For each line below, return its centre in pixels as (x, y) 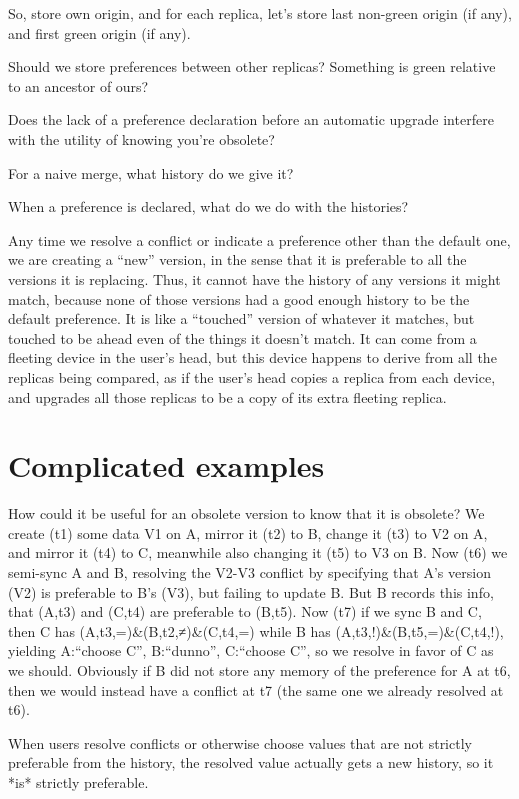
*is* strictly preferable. (78, 781)
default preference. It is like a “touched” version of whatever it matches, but (241, 318)
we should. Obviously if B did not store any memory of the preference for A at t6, (259, 669)
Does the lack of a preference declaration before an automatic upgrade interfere (251, 119)
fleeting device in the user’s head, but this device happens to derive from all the (252, 357)
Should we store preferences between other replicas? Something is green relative (252, 66)
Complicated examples (166, 465)
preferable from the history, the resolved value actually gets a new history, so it (251, 762)
